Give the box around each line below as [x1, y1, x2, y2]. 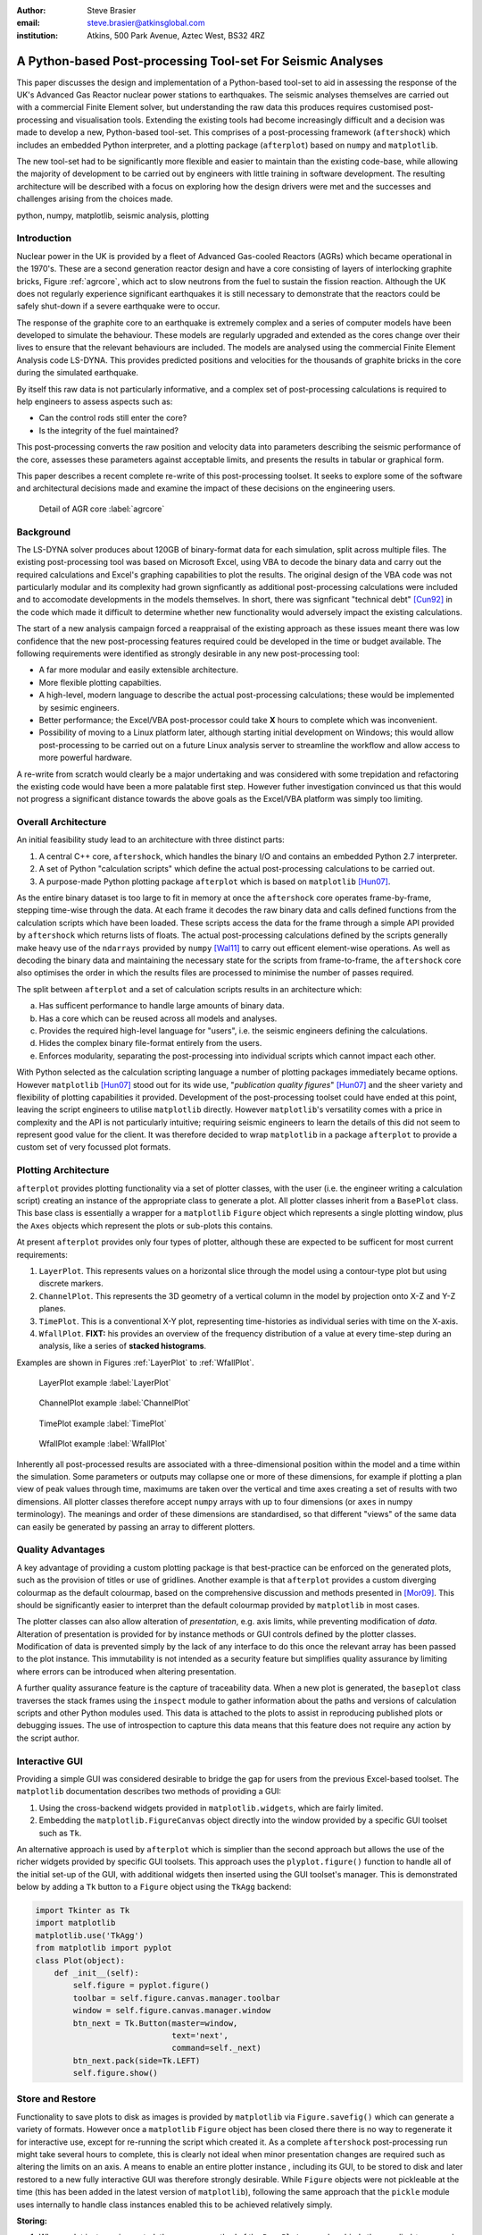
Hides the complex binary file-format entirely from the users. [38, 1038, 262, 1049]
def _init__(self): [54, 1968, 140, 1978]
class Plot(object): [35, 1955, 125, 1966]
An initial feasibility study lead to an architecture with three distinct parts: [16, 834, 285, 845]
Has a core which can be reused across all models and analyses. [38, 1013, 278, 1024]
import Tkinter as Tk [35, 1905, 130, 1916]
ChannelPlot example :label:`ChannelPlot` [38, 1397, 191, 1408]
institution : [16, 30, 59, 40]
